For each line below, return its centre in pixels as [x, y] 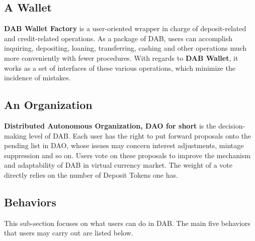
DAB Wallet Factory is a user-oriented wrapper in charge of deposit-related [125, 28]
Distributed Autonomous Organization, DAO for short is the [110, 125]
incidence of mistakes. [37, 78]
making [15, 135]
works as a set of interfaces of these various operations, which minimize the [120, 68]
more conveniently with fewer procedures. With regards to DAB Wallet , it [121, 57]
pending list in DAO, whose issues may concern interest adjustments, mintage [124, 145]
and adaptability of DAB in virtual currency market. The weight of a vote [118, 165]
